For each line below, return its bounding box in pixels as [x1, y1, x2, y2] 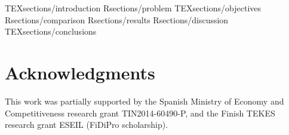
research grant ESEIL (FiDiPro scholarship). [5, 118, 168, 131]
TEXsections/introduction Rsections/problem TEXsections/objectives [5, 2, 262, 14]
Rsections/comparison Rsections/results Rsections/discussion [5, 13, 229, 26]
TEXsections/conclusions [5, 25, 97, 38]
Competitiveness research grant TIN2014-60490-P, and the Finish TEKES [5, 106, 275, 119]
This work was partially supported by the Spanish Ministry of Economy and [5, 94, 284, 107]
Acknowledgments [5, 60, 155, 84]
